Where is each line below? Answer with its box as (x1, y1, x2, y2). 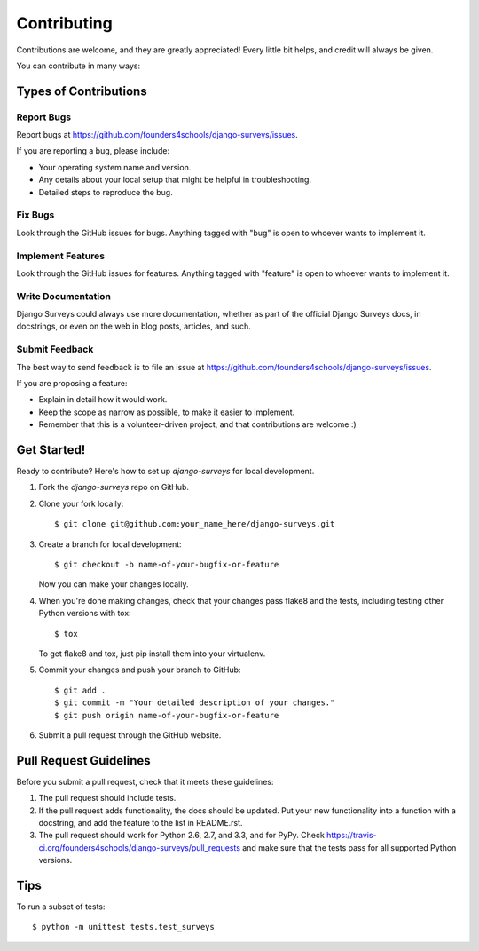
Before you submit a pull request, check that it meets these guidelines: (16, 776, 274, 787)
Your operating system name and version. (38, 162, 192, 172)
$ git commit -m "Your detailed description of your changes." (54, 698, 335, 708)
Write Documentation (16, 289, 111, 302)
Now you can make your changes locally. (38, 579, 189, 590)
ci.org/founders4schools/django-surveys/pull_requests (38, 842, 241, 852)
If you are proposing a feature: (16, 378, 128, 388)
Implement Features (16, 250, 106, 262)
